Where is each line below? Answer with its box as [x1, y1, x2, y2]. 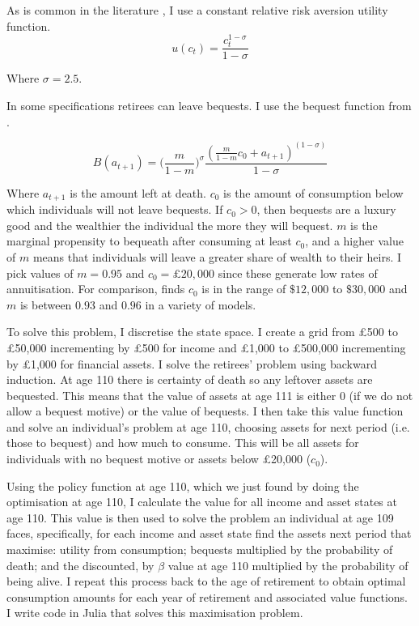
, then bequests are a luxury [256, 201, 396, 218]
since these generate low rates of [218, 264, 378, 281]
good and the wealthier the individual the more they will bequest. [6, 216, 333, 233]
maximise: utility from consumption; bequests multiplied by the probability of [6, 541, 393, 558]
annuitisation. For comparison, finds [6, 280, 185, 297]
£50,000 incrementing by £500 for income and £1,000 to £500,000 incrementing [6, 339, 406, 356]
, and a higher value [305, 232, 404, 249]
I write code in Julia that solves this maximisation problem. [6, 604, 303, 621]
